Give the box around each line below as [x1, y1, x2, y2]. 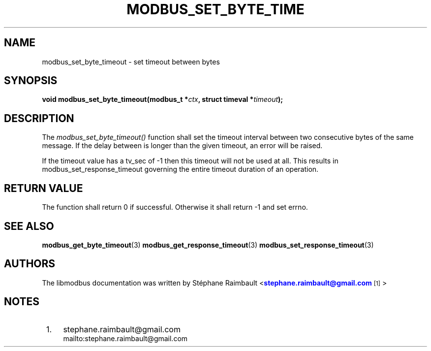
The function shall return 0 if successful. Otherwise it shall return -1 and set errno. [42, 203, 308, 212]
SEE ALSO [4, 220, 54, 232]
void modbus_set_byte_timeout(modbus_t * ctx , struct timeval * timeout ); [42, 95, 283, 104]
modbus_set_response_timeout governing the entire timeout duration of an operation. [42, 165, 319, 174]
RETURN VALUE [4, 182, 83, 194]
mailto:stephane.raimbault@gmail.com [63, 334, 188, 343]
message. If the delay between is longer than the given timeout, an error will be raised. [42, 141, 323, 150]
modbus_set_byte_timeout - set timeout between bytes [42, 57, 220, 66]
